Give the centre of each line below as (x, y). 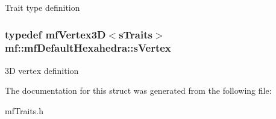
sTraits (136, 34)
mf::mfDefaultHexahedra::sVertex (88, 48)
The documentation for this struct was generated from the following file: (138, 90)
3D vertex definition (42, 70)
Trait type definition (42, 7)
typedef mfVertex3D (55, 34)
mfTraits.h (24, 110)
